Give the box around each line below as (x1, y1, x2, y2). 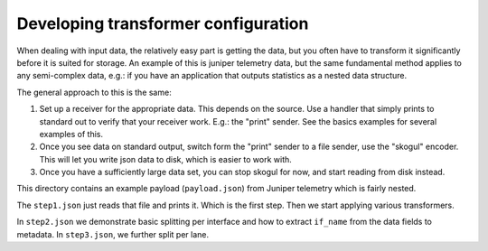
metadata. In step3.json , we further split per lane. (16, 228, 210, 239)
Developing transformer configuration (16, 14, 309, 33)
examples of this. (39, 128, 104, 139)
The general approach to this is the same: (16, 87, 172, 98)
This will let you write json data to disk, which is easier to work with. (39, 153, 293, 164)
